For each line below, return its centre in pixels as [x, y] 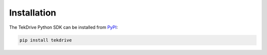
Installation [33, 13]
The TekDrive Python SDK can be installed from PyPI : [64, 27]
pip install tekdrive [46, 40]
